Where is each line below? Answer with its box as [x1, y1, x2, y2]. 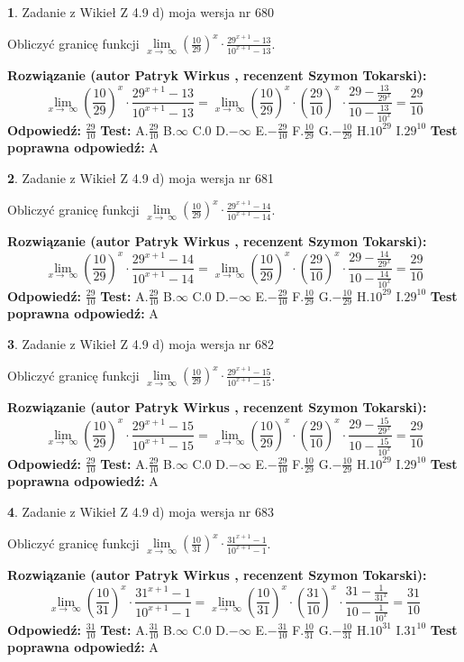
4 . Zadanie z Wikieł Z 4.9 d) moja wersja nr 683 [7, 501, 275, 520]
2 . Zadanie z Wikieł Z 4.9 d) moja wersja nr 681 [7, 168, 275, 187]
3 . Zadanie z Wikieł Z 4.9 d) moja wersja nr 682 [7, 334, 275, 353]
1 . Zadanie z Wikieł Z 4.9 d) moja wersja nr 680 [7, 3, 275, 21]
